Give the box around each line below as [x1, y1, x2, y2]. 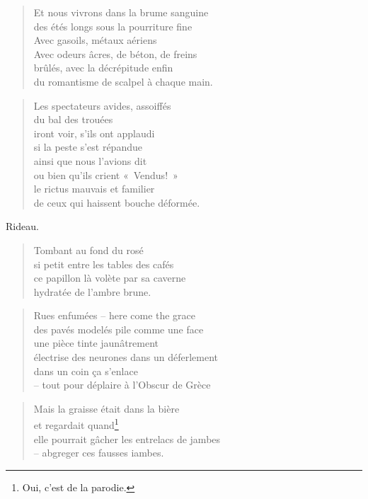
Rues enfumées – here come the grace [33, 308, 196, 323]
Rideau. [6, 219, 39, 234]
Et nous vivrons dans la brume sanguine [33, 5, 209, 19]
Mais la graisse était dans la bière [33, 401, 180, 415]
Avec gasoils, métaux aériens [33, 33, 157, 47]
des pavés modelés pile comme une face [33, 321, 204, 336]
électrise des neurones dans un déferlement [33, 350, 218, 365]
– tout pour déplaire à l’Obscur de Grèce [33, 377, 211, 392]
